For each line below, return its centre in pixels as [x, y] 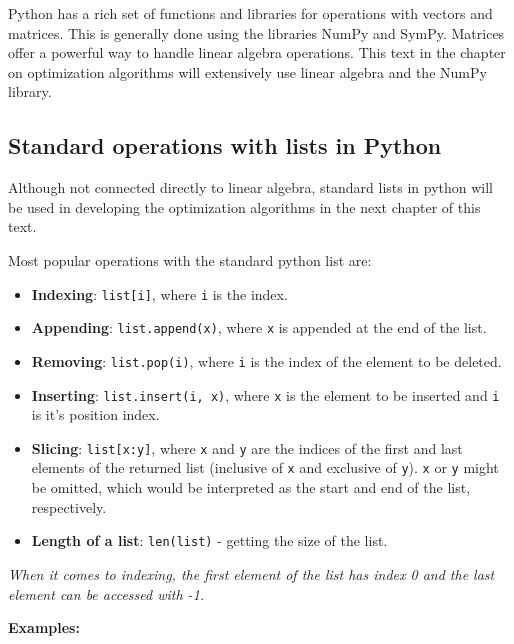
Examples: [44, 627]
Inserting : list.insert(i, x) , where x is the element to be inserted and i [265, 394]
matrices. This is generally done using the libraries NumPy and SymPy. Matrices [256, 32]
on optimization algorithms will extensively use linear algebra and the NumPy [247, 71]
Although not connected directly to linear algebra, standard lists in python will [251, 187]
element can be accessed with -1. [106, 593]
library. [30, 91]
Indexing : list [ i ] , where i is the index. [159, 293]
